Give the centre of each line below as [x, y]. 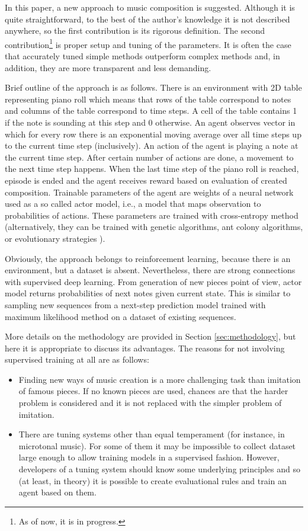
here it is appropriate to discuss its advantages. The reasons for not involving [145, 348]
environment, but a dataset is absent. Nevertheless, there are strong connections [150, 270]
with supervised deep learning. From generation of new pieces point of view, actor [153, 281]
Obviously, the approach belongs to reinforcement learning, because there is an [148, 258]
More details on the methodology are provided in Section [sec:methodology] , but [150, 336]
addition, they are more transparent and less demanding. [108, 67]
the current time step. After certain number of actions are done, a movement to [149, 157]
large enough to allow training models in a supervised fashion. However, [149, 457]
